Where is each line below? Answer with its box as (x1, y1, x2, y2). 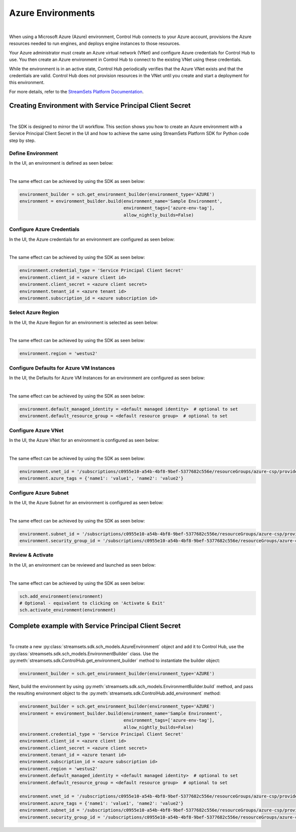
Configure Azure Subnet (9, 489, 69, 496)
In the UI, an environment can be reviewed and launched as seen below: (9, 562, 156, 568)
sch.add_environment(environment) (19, 593, 103, 599)
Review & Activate (9, 552, 54, 559)
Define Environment (9, 150, 58, 157)
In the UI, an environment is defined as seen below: (9, 160, 113, 166)
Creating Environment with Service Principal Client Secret (9, 101, 191, 110)
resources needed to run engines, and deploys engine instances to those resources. (9, 41, 181, 46)
